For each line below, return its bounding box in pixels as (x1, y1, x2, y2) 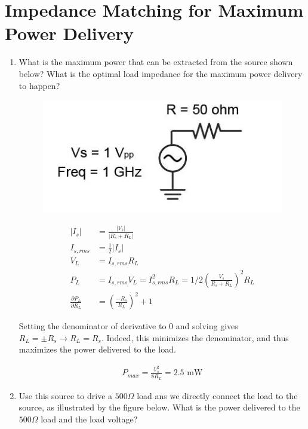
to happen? (19, 79, 60, 91)
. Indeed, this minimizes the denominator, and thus (101, 331, 289, 344)
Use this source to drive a (19, 389, 113, 402)
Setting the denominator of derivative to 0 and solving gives (19, 320, 238, 332)
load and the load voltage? (41, 412, 138, 425)
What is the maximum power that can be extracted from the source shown (19, 56, 293, 68)
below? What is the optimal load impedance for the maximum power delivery (19, 67, 303, 79)
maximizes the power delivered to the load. (19, 343, 176, 356)
